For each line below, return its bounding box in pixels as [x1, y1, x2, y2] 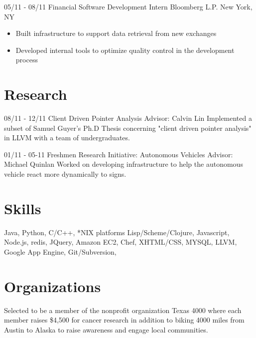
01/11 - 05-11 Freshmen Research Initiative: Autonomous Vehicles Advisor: [4, 149, 233, 159]
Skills [4, 198, 41, 218]
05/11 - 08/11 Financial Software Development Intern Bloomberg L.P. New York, [4, 1, 253, 11]
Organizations [4, 276, 101, 296]
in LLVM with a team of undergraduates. [4, 132, 130, 143]
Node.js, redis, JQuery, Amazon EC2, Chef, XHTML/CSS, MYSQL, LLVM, [4, 237, 237, 247]
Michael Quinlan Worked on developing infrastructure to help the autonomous [4, 159, 243, 169]
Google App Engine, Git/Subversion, [4, 246, 117, 257]
